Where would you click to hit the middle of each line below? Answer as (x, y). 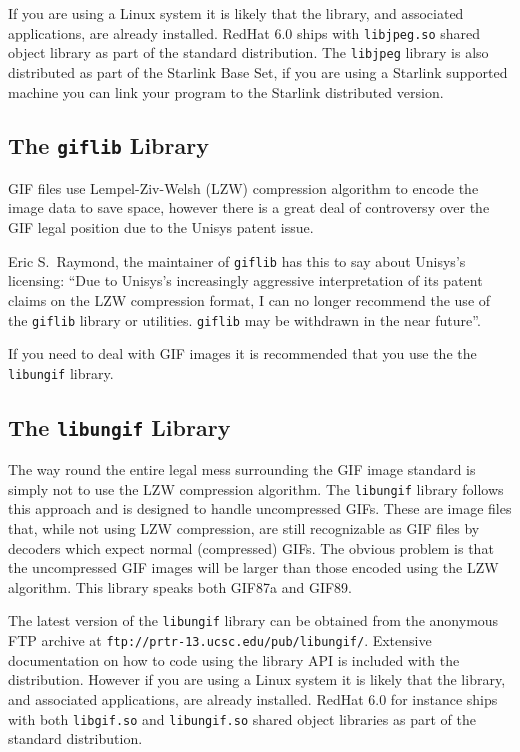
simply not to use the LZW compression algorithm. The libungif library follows (256, 488)
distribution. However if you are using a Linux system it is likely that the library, (257, 679)
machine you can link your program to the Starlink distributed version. (226, 91)
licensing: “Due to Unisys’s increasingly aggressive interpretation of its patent (245, 280)
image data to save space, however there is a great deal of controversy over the (249, 207)
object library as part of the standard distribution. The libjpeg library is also (248, 52)
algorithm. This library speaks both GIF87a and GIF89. (180, 586)
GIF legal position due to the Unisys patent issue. (161, 227)
